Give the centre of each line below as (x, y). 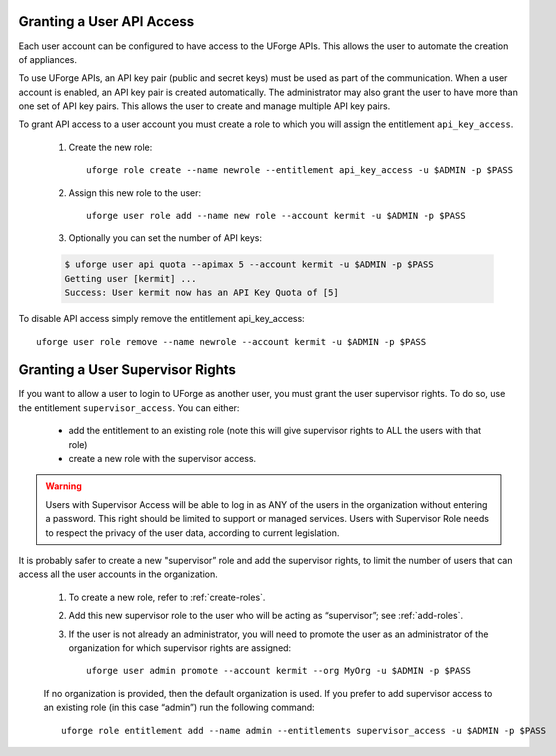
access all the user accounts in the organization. (118, 574)
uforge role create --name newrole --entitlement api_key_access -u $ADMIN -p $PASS (300, 170)
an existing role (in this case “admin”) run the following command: (179, 707)
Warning (63, 486)
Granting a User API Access (106, 21)
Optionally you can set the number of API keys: (165, 238)
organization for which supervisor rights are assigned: (180, 647)
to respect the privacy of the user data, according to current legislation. (192, 532)
